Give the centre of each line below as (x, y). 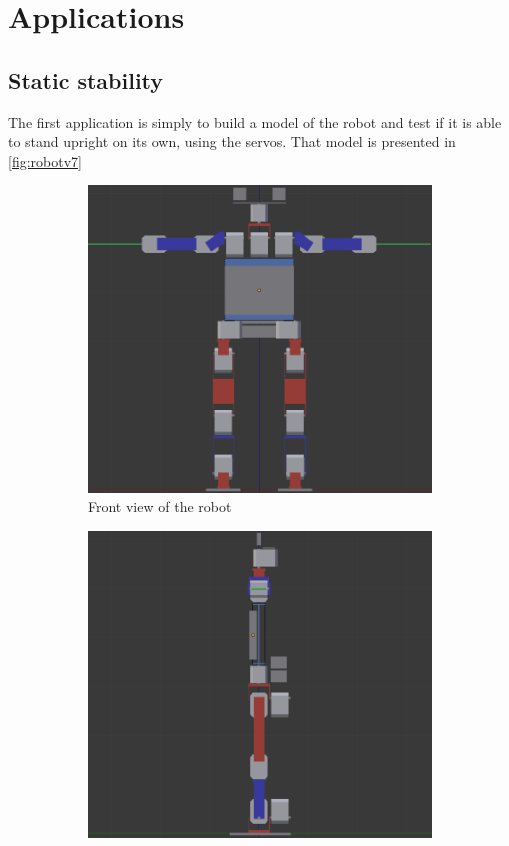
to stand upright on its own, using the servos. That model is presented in (232, 141)
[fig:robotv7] (45, 160)
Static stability (86, 79)
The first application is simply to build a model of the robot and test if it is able (255, 121)
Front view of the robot (160, 506)
